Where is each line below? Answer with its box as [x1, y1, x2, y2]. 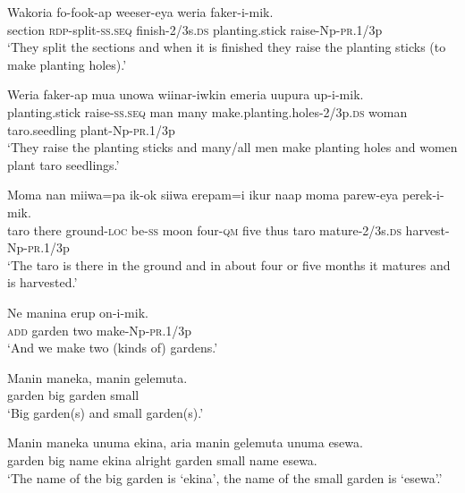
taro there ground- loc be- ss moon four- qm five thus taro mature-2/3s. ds [7, 220, 402, 239]
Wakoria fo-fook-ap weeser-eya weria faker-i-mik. [7, 3, 274, 21]
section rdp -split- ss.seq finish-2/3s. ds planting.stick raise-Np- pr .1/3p [7, 20, 383, 38]
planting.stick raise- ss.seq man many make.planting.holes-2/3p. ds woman [7, 102, 408, 121]
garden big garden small [7, 386, 139, 404]
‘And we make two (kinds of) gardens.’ [7, 338, 218, 357]
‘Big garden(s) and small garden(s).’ [7, 403, 204, 421]
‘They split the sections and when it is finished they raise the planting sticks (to [7, 38, 446, 56]
